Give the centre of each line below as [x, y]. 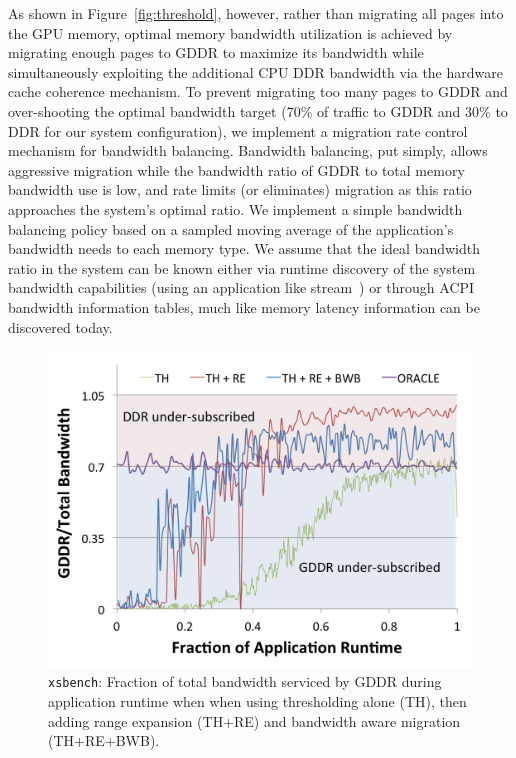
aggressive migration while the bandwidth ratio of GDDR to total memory [236, 169]
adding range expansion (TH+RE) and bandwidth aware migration [254, 720]
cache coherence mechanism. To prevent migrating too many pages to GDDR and [258, 91]
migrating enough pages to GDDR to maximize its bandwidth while [216, 52]
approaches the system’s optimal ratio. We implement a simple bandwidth [235, 208]
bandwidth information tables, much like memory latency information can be [244, 306]
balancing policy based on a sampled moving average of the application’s [231, 228]
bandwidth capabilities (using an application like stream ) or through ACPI [241, 287]
